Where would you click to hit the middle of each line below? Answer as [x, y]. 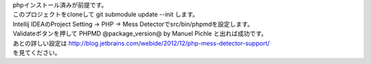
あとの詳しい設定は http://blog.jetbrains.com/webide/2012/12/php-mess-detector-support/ [141, 43]
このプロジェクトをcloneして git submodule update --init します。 [106, 14]
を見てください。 [37, 52]
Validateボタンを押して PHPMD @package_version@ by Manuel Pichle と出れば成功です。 [140, 33]
